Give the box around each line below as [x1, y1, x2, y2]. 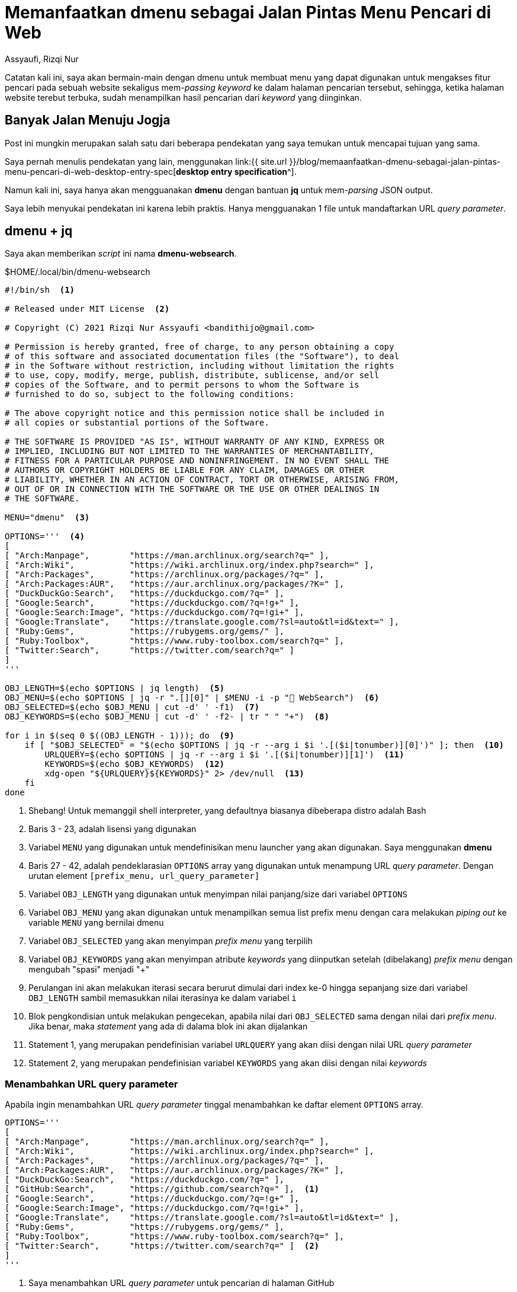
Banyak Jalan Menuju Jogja [5, 113, 171, 128]
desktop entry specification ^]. [176, 166, 297, 177]
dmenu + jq [5, 223, 73, 239]
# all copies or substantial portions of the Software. [5, 418, 269, 428]
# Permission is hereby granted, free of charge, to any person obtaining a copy [5, 342, 394, 352]
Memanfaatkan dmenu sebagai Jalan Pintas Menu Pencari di [5, 2, 491, 23]
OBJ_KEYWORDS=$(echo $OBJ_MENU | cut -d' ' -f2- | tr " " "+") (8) [5, 712, 329, 722]
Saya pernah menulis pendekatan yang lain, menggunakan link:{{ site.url [5, 156, 287, 167]
